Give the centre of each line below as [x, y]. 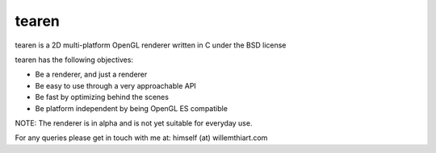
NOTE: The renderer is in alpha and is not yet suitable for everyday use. [134, 123]
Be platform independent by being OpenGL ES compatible [131, 108]
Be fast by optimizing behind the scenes [102, 97]
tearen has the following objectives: [74, 60]
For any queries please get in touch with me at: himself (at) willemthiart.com [141, 138]
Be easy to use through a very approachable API [116, 85]
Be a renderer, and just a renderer [91, 74]
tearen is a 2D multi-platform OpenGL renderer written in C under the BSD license [151, 45]
